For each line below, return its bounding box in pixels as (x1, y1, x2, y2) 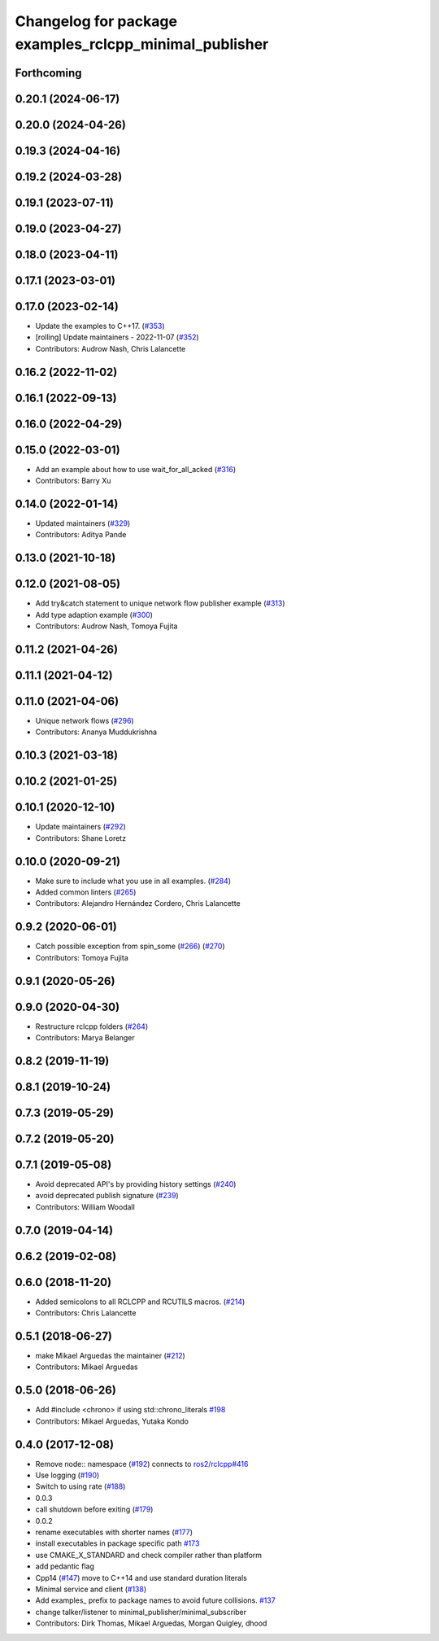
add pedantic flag (35, 1561, 95, 1571)
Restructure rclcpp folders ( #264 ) (35, 1022, 149, 1031)
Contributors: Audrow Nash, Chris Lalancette (35, 344, 186, 353)
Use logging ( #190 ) (35, 1470, 100, 1481)
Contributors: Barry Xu (35, 476, 111, 486)
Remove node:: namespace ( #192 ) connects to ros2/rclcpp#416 (35, 1459, 249, 1468)
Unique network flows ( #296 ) (35, 716, 134, 726)
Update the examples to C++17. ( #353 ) (35, 322, 166, 330)
